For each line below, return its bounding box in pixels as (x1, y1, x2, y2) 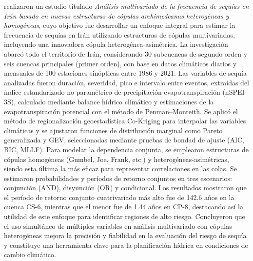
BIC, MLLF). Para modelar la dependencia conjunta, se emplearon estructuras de (4, 144, 249, 154)
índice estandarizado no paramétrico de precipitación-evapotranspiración (4, 87, 220, 97)
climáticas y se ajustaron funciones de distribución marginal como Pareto (4, 125, 223, 135)
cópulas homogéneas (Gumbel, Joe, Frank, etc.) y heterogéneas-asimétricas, (4, 154, 229, 164)
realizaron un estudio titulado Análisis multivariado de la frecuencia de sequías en (4, 1, 249, 11)
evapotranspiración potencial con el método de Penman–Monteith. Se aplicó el (4, 106, 238, 116)
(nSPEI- (222, 87, 247, 97)
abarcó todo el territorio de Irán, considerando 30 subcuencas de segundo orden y (4, 48, 248, 59)
